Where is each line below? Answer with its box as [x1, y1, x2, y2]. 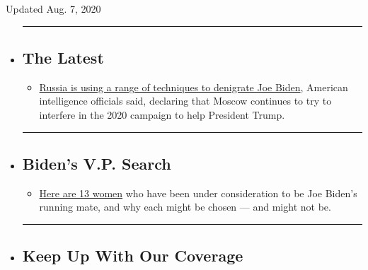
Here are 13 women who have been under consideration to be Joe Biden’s [39, 185, 357, 200]
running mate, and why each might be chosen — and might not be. [39, 199, 331, 214]
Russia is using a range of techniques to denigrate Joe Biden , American [39, 79, 348, 94]
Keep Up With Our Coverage [22, 245, 243, 266]
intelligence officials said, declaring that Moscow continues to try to [39, 93, 332, 108]
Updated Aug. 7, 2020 [6, 1, 101, 16]
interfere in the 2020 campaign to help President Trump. [39, 107, 285, 122]
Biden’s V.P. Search [22, 152, 171, 174]
